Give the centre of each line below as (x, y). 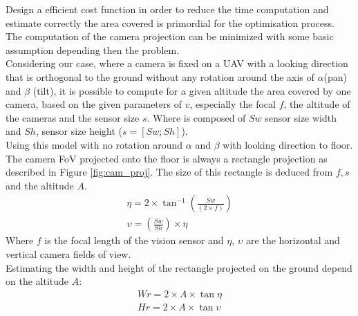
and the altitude (40, 185)
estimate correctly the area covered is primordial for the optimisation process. (170, 22)
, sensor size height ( (79, 131)
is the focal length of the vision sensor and (134, 240)
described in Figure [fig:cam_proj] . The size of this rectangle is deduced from (169, 172)
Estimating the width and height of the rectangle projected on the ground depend (179, 267)
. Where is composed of (196, 117)
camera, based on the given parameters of (94, 104)
